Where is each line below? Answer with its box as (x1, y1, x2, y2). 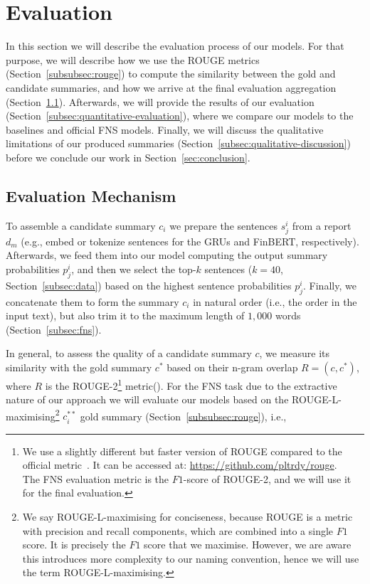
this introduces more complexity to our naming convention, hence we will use (22, 551, 359, 566)
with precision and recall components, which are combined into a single (22, 523, 334, 538)
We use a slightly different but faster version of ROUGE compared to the (22, 443, 342, 458)
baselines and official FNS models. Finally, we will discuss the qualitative (6, 122, 324, 137)
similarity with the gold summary (6, 359, 152, 374)
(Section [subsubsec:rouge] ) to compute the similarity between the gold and (6, 66, 336, 81)
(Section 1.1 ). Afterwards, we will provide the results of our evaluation (6, 94, 314, 109)
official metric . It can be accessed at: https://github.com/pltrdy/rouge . (22, 457, 337, 472)
